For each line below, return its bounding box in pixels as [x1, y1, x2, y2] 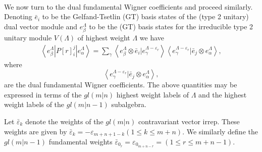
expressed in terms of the [4, 89, 82, 99]
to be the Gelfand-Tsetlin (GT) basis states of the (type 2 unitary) [42, 11, 249, 22]
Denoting [4, 11, 32, 22]
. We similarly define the [182, 126, 258, 136]
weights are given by [4, 126, 67, 136]
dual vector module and [4, 21, 78, 31]
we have [139, 32, 165, 42]
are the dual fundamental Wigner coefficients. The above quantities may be [4, 79, 237, 90]
